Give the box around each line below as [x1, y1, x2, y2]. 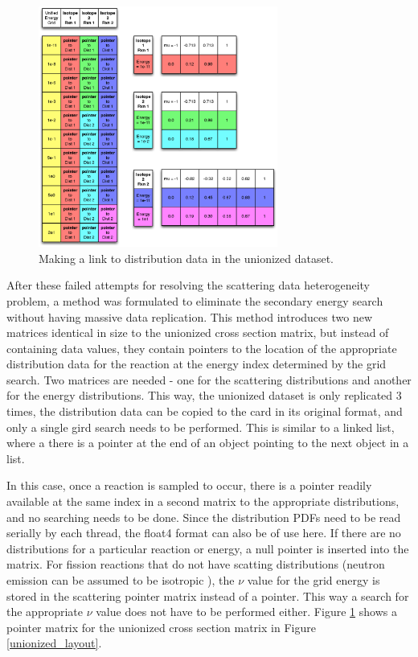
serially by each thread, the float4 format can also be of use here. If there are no [6, 524, 401, 541]
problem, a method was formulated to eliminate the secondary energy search [6, 292, 383, 309]
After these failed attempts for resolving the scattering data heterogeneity [6, 277, 370, 294]
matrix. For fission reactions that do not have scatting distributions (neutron [6, 556, 385, 573]
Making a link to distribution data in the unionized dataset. [39, 249, 334, 266]
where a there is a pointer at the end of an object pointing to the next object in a [6, 434, 409, 451]
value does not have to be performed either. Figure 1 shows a [96, 603, 397, 620]
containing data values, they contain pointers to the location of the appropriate [6, 339, 397, 356]
